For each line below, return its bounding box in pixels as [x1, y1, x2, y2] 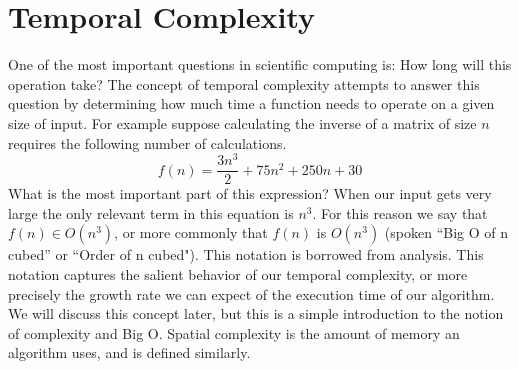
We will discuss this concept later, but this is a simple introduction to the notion [8, 303, 504, 324]
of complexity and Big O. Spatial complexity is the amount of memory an [8, 322, 460, 343]
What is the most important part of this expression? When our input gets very [8, 183, 492, 204]
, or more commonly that [114, 222, 268, 243]
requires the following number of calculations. [8, 132, 287, 153]
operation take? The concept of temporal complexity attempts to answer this [8, 73, 480, 94]
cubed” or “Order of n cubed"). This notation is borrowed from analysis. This [8, 244, 484, 265]
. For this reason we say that [312, 202, 488, 223]
